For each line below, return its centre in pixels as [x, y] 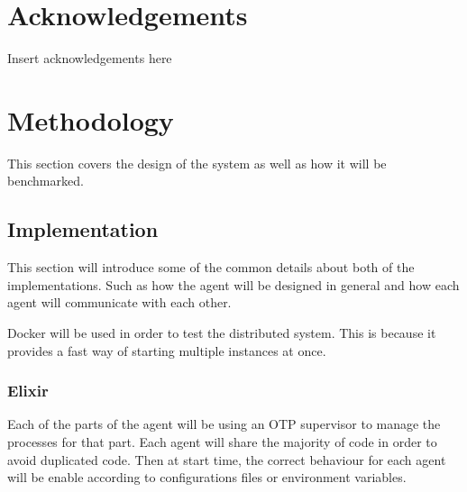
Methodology [91, 119]
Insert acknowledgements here [90, 58]
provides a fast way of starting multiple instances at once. [167, 350]
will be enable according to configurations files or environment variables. [207, 477]
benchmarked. [46, 181]
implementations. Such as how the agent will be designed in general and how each [233, 284]
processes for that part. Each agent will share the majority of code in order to [222, 442]
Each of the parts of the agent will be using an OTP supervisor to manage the [224, 424]
